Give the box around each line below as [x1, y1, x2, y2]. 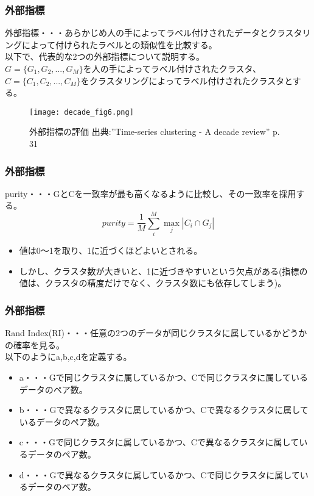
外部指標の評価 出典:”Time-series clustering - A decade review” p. [29, 125, 280, 138]
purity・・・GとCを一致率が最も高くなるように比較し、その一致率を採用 [5, 187, 296, 199]
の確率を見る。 [5, 338, 65, 351]
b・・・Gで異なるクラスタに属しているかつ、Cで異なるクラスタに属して [19, 403, 309, 416]
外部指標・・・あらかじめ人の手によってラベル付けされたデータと [5, 26, 268, 39]
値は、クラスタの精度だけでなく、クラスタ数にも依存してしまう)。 [19, 276, 287, 289]
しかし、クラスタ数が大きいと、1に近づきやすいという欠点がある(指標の [19, 264, 308, 277]
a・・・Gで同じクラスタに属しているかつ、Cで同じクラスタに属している [19, 370, 308, 383]
